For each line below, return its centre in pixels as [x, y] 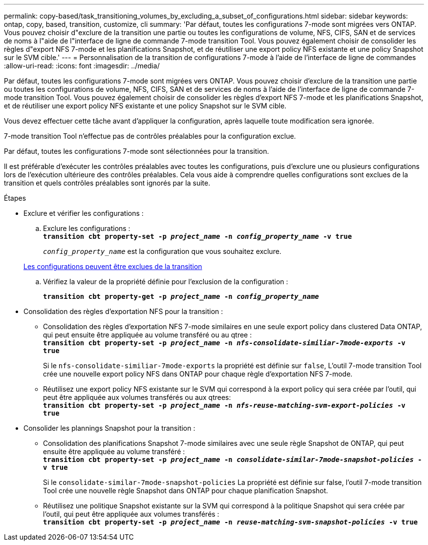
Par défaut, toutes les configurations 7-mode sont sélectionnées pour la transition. [137, 151]
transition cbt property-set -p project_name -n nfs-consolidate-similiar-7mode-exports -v [224, 343]
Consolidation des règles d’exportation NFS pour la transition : [123, 311]
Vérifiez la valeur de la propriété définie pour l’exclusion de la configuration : [166, 282]
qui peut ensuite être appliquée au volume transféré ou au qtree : [148, 335]
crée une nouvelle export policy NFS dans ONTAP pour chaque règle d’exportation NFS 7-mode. [198, 374]
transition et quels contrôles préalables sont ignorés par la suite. [107, 183]
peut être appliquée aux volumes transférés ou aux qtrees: [137, 397]
